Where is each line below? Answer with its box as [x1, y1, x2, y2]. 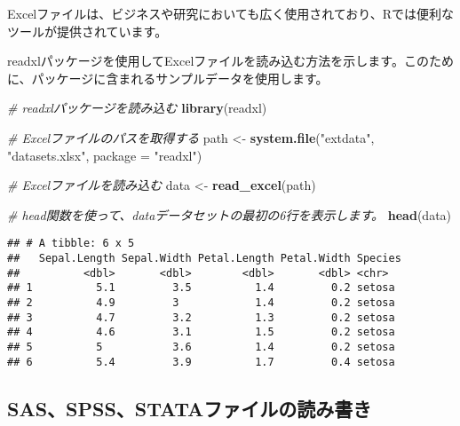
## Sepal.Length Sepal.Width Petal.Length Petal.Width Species [7, 252, 401, 264]
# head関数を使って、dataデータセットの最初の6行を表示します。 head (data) [7, 205, 452, 224]
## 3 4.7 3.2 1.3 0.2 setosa [7, 311, 395, 324]
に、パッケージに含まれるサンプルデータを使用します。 [7, 68, 329, 87]
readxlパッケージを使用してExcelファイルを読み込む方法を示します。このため [7, 51, 454, 70]
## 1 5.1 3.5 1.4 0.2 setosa [7, 281, 395, 295]
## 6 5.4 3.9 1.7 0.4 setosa [7, 355, 395, 368]
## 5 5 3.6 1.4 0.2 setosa [7, 340, 395, 353]
